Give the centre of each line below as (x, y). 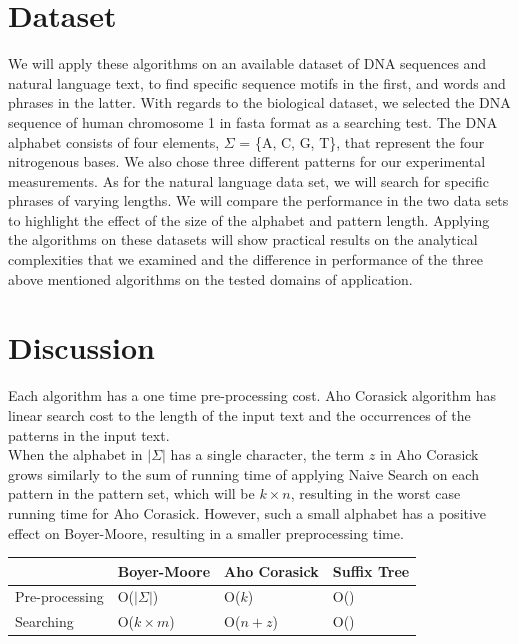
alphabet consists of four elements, (114, 141)
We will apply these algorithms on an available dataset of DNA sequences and (247, 63)
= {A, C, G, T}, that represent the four (362, 141)
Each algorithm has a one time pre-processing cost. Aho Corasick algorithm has (252, 395)
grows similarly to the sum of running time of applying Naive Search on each (243, 473)
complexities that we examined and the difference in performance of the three (246, 259)
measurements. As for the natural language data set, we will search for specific (248, 180)
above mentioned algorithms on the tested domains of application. (210, 278)
